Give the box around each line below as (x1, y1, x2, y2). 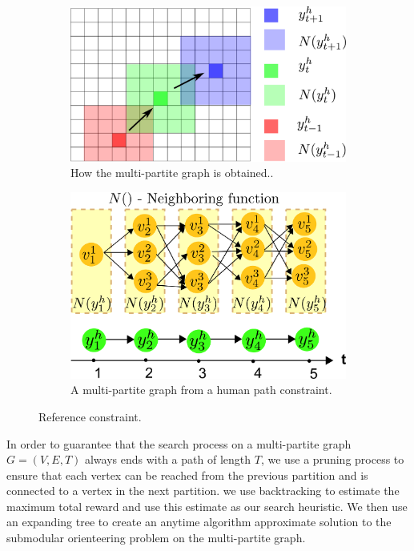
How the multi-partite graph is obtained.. (70, 164, 274, 181)
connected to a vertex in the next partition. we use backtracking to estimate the (6, 482, 400, 499)
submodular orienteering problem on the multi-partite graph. (6, 529, 306, 546)
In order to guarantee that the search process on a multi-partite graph (6, 435, 352, 452)
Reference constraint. (38, 408, 142, 424)
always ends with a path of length (84, 451, 251, 468)
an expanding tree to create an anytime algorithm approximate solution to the (6, 513, 392, 530)
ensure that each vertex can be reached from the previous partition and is (6, 466, 368, 483)
